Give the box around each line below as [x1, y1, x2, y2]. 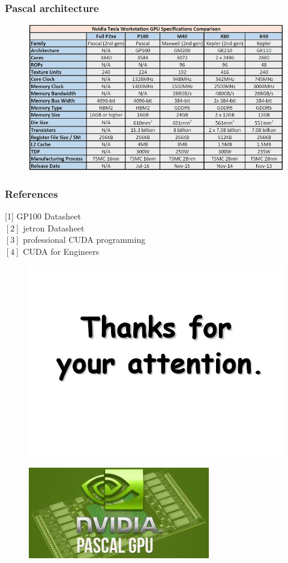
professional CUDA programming [23, 233, 146, 246]
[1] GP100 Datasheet [5, 209, 81, 222]
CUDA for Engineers [23, 245, 100, 257]
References [5, 186, 58, 201]
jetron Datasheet [23, 221, 85, 234]
